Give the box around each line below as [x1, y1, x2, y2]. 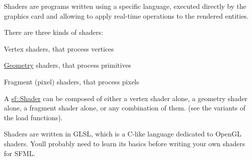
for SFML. [4, 148, 35, 158]
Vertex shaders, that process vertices [4, 43, 114, 53]
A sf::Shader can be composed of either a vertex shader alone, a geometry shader [4, 93, 248, 103]
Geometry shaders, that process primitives [4, 60, 131, 70]
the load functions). [4, 112, 63, 122]
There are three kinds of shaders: [4, 27, 103, 37]
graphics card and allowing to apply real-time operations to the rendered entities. [4, 10, 249, 21]
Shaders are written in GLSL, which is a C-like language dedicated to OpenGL [4, 129, 242, 139]
